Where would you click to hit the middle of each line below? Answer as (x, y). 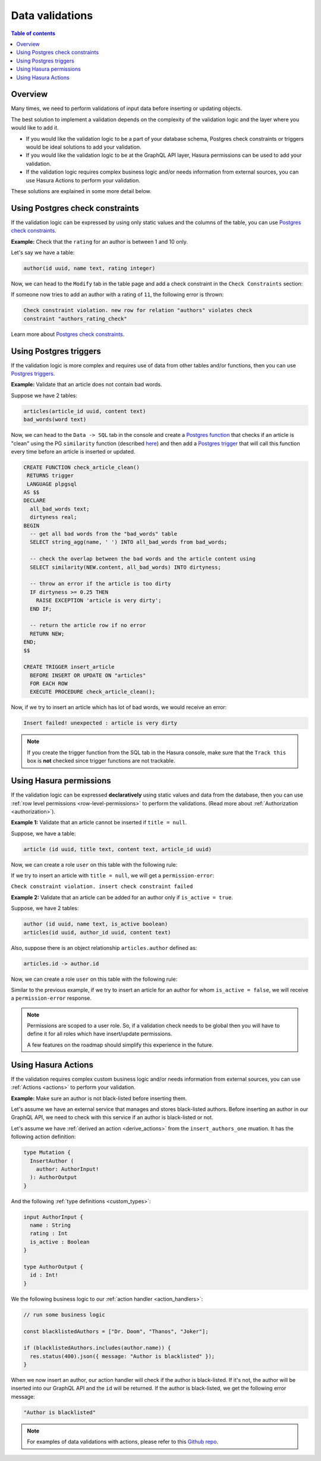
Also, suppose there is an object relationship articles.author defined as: (104, 947)
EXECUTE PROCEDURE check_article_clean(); (93, 692)
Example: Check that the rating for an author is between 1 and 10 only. (100, 241)
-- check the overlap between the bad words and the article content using (143, 559)
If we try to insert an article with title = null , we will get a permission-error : (113, 876)
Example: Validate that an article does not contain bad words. (86, 385)
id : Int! (44, 1275)
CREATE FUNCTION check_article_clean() (81, 467)
